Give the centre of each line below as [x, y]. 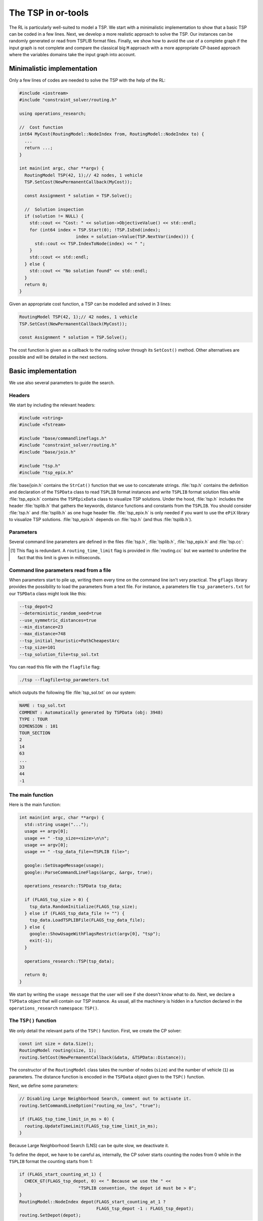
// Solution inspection [54, 209]
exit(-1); [41, 941]
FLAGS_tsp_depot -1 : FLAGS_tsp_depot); [145, 1208]
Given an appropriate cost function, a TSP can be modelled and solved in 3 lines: [90, 304]
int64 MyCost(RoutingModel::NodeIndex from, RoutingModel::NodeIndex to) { [112, 134]
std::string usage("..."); [57, 824]
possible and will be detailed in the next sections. [58, 357]
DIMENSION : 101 [39, 726]
